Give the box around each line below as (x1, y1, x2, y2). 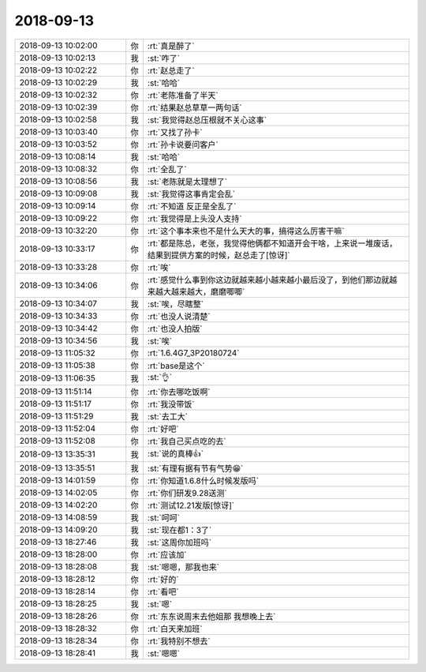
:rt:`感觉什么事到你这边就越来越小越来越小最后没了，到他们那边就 (147, 274, 390, 285)
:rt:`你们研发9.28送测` (147, 487, 228, 498)
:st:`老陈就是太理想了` (147, 176, 228, 187)
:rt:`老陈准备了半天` (147, 89, 219, 100)
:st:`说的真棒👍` (147, 448, 204, 459)
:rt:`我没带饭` (147, 399, 195, 410)
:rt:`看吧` (147, 586, 179, 597)
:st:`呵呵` (147, 512, 181, 523)
